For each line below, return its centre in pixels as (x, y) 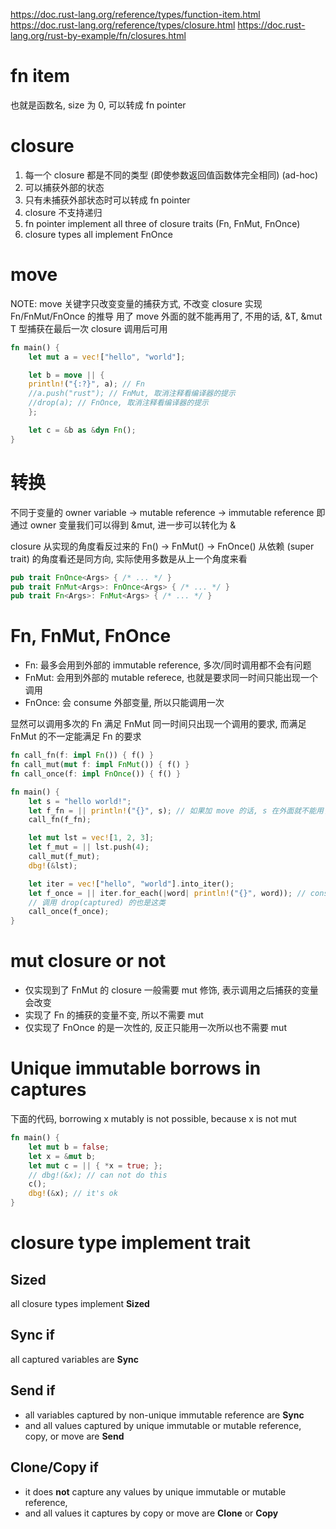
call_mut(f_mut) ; (64, 857)
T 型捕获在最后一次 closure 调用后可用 (89, 328)
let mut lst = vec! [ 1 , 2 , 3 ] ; (91, 838)
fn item (40, 76)
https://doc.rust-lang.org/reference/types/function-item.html (135, 14)
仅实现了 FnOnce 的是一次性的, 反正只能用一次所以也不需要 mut (155, 1028)
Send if (33, 1390)
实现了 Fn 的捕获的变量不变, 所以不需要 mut (114, 1015)
